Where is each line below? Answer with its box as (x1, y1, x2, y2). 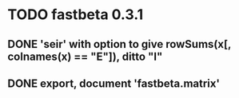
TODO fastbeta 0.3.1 (7, 6, 144, 24)
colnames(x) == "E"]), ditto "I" (7, 49, 163, 63)
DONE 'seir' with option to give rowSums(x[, (7, 37, 231, 51)
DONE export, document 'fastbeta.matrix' (7, 76, 221, 90)
